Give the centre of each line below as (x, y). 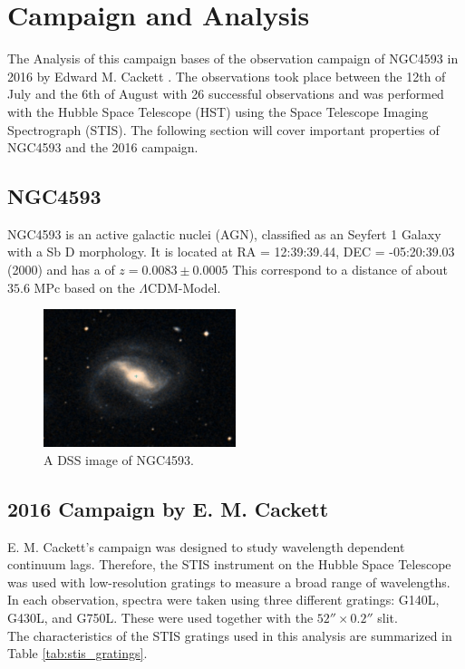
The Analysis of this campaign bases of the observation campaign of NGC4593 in (233, 58)
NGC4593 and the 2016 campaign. (103, 147)
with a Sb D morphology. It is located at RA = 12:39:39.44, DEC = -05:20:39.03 (231, 252)
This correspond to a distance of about (340, 270)
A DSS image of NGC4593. (119, 459)
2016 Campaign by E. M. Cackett (168, 508)
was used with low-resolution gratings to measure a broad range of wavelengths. (229, 582)
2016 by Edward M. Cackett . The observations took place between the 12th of (227, 76)
